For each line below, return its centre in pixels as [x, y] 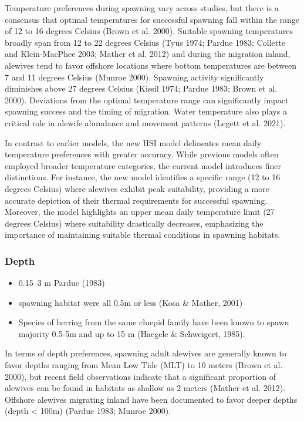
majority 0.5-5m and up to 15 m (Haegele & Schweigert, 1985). [132, 333]
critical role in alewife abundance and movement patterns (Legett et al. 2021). [145, 122]
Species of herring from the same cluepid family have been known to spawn [154, 322]
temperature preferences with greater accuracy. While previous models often [142, 154]
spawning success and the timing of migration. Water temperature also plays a [146, 111]
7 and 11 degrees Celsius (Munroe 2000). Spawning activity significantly [134, 77]
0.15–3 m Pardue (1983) [62, 283]
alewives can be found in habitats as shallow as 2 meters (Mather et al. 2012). [145, 388]
